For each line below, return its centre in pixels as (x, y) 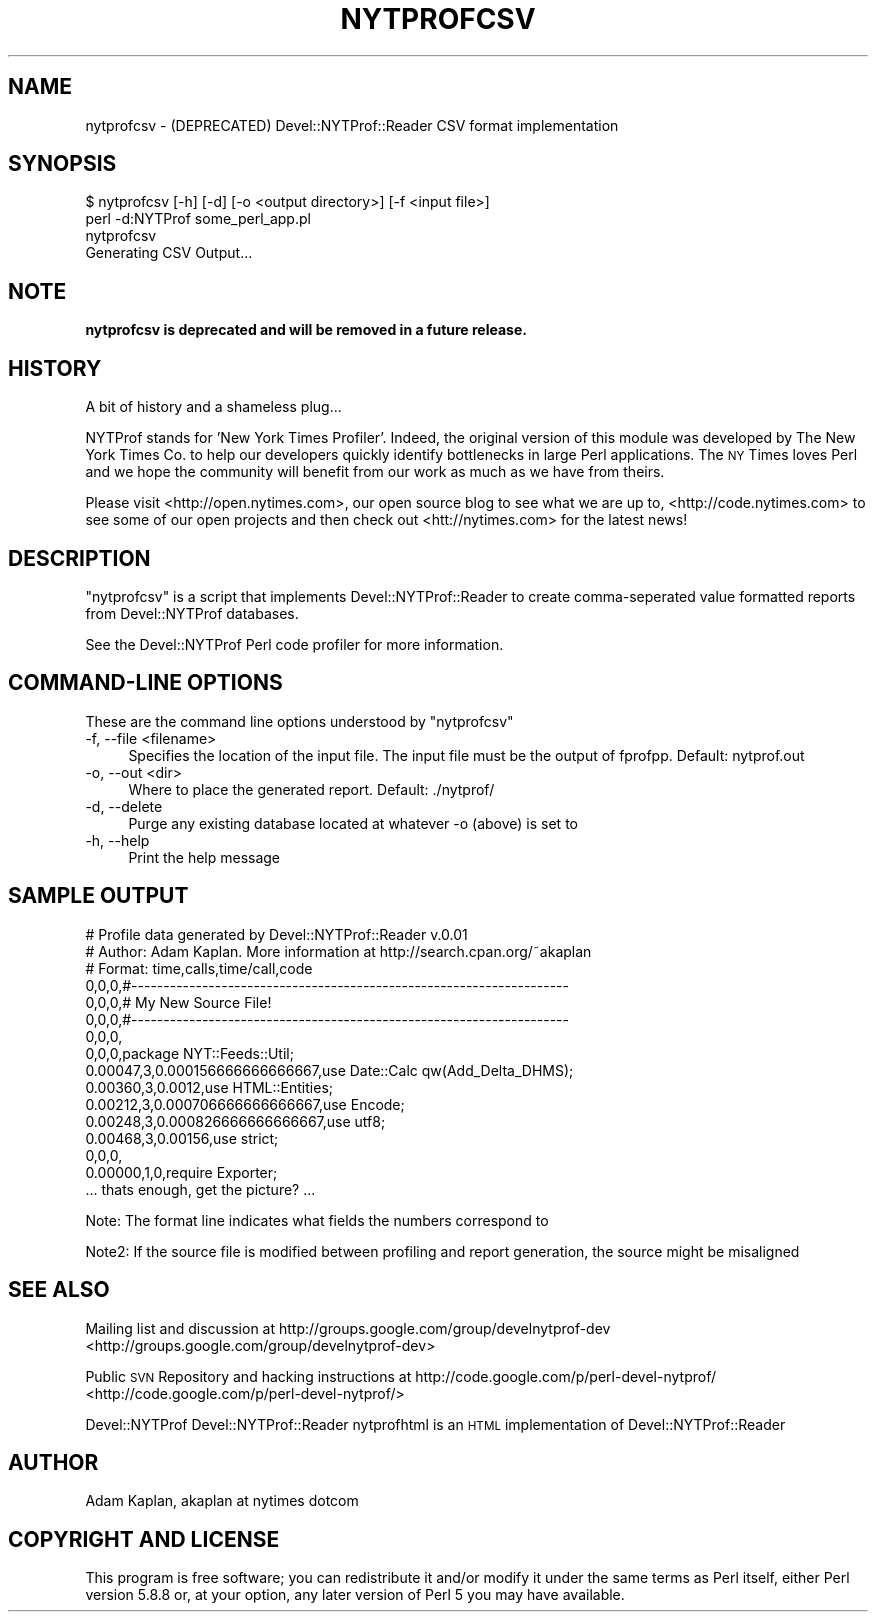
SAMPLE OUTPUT (98, 896)
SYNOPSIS (62, 164)
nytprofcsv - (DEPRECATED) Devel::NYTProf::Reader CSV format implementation (352, 125)
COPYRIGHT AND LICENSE (144, 1539)
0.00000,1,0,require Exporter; (181, 1172)
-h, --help (117, 840)
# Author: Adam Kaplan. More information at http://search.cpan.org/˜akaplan (338, 951)
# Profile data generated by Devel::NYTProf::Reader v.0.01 (276, 934)
